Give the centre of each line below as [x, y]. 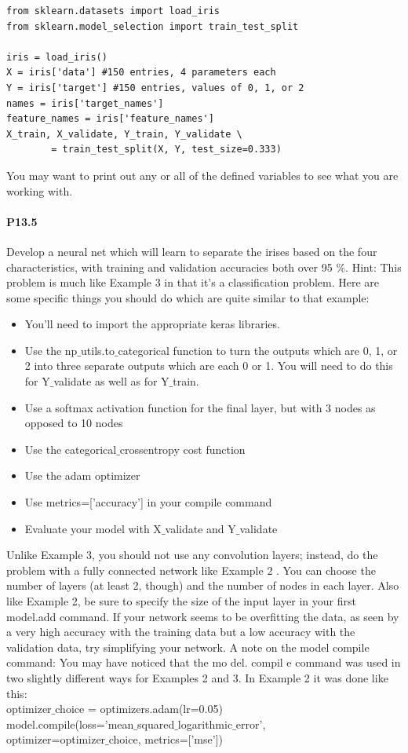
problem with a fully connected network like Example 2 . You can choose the [191, 570]
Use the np [51, 350]
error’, [251, 724]
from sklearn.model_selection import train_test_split [153, 26]
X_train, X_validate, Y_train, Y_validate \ [124, 134]
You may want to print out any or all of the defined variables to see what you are [202, 175]
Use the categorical [71, 449]
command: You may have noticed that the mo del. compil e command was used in [204, 662]
